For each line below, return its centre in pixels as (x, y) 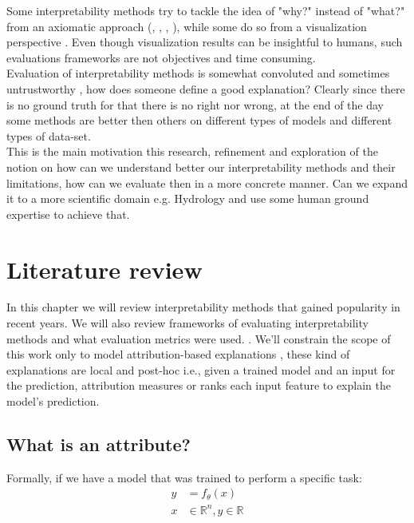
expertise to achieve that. (68, 214)
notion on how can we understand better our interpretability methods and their (201, 166)
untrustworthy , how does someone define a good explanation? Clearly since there (206, 88)
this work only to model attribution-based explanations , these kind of (178, 354)
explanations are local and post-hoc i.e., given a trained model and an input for (201, 369)
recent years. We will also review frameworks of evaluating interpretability (187, 323)
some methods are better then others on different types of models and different (199, 120)
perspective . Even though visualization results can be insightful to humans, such (205, 42)
